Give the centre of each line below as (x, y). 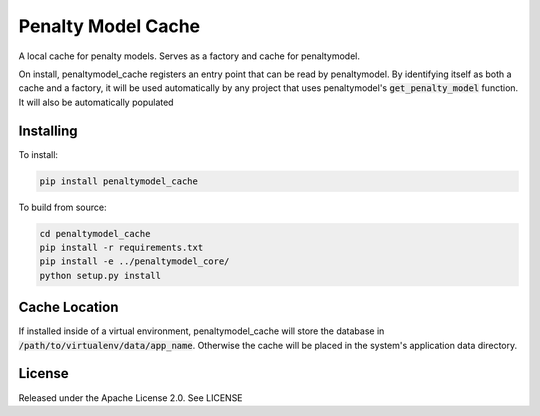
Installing (48, 130)
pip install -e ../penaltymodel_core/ (134, 261)
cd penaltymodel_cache (95, 233)
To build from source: (62, 207)
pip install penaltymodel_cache (119, 181)
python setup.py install (100, 275)
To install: (38, 154)
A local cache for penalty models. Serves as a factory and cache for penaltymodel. (189, 56)
